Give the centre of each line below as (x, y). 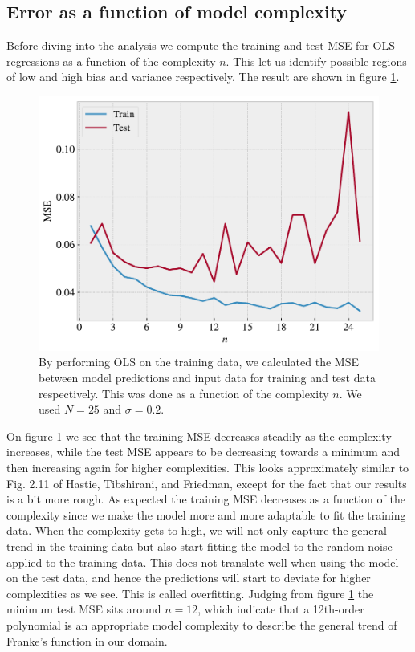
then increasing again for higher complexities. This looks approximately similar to (208, 468)
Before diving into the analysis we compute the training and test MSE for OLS (201, 45)
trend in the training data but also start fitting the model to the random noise (199, 546)
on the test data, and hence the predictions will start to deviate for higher (189, 578)
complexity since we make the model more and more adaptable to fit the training (206, 514)
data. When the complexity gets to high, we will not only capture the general (197, 530)
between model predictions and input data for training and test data (207, 378)
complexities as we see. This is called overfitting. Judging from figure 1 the (190, 593)
